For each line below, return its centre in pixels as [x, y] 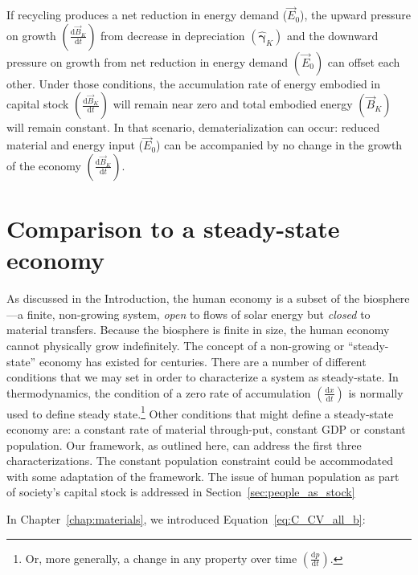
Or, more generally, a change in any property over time [161, 558]
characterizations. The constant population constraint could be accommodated [200, 461]
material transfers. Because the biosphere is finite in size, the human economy [198, 330]
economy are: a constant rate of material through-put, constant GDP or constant [206, 428]
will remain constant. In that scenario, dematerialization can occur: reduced [193, 127]
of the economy [44, 165]
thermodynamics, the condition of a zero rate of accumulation [159, 392]
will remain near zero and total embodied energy [233, 104]
